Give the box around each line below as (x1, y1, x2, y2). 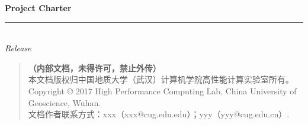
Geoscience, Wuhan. (28, 96, 101, 108)
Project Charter (5, 2, 72, 14)
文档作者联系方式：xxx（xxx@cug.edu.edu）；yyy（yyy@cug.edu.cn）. (28, 108, 290, 120)
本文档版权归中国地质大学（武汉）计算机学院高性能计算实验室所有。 (28, 73, 294, 85)
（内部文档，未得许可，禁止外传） (28, 61, 161, 74)
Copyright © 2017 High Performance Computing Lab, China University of (28, 84, 297, 97)
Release (5, 42, 31, 54)
